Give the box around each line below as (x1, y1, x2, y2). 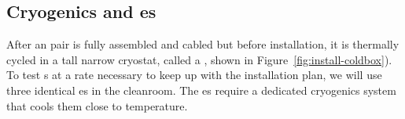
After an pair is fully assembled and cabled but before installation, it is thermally (6, 36, 399, 52)
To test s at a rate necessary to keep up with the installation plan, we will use (6, 67, 382, 83)
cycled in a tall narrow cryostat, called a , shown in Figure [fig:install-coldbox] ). (6, 51, 392, 67)
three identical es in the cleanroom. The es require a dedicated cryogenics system (6, 81, 396, 98)
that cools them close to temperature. (6, 97, 188, 114)
